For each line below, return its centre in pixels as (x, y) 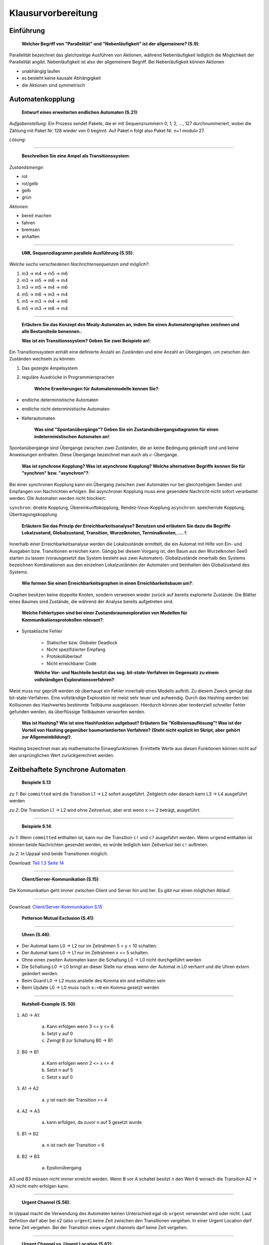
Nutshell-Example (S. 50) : (49, 1004)
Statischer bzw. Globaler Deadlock (82, 642)
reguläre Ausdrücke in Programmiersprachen (68, 377)
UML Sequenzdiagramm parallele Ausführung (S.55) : (78, 253)
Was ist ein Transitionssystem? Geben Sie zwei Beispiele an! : (86, 341)
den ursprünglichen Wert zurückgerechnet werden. (62, 755)
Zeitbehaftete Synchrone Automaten (67, 769)
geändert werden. (40, 974)
